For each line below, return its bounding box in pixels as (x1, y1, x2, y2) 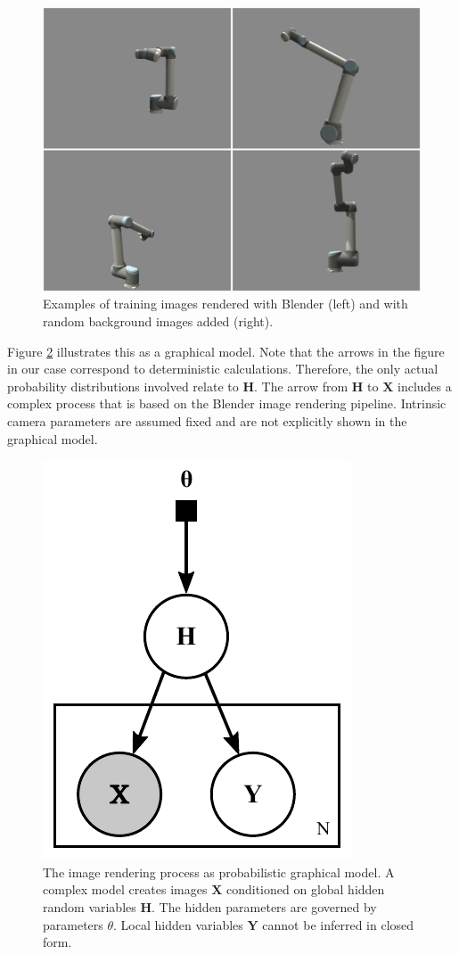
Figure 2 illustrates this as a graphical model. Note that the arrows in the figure (7, 341, 445, 360)
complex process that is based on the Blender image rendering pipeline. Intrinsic (7, 394, 447, 413)
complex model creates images (43, 880, 208, 899)
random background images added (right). (43, 312, 274, 331)
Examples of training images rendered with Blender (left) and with (43, 294, 408, 313)
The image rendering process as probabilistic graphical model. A (43, 862, 395, 881)
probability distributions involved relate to (7, 376, 239, 395)
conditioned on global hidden (225, 880, 385, 899)
